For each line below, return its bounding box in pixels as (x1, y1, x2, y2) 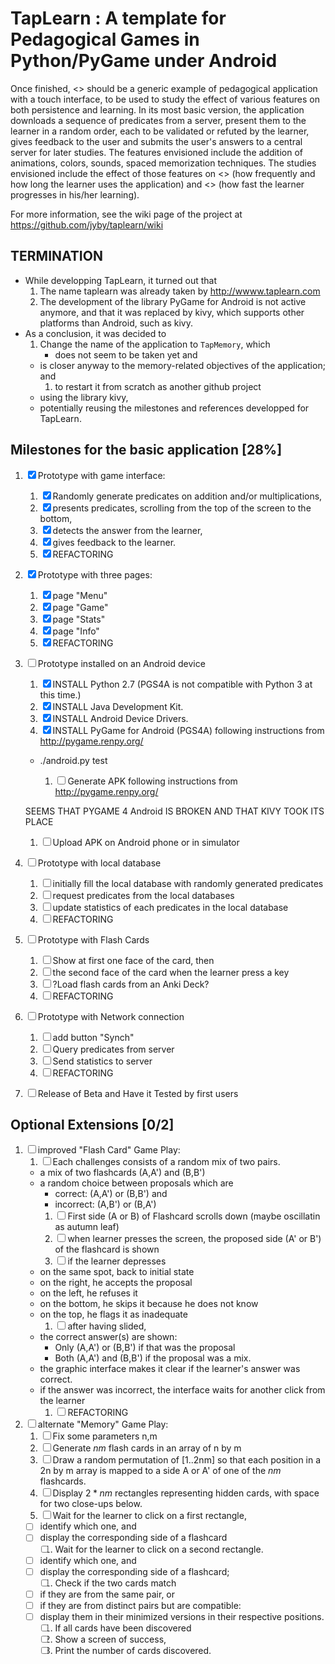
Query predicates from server (52, 1043, 175, 1055)
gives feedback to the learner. (52, 536, 177, 548)
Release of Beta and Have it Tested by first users (37, 1087, 239, 1099)
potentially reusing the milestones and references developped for (39, 402, 310, 414)
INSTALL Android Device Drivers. (52, 712, 189, 724)
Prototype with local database (37, 857, 162, 869)
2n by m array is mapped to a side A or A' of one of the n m (39, 1465, 282, 1477)
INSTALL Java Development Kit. (52, 700, 184, 712)
